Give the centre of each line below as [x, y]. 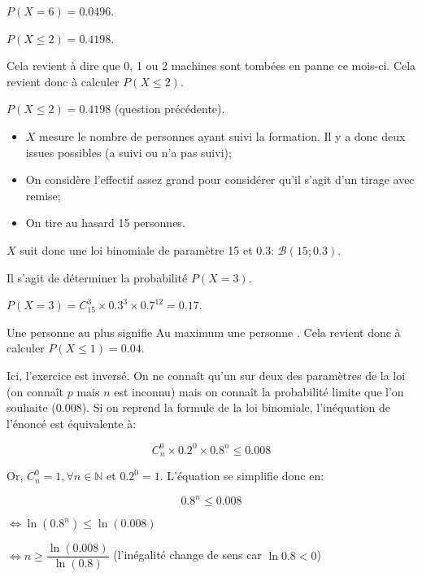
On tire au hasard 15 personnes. [105, 223]
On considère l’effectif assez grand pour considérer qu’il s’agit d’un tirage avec [220, 179]
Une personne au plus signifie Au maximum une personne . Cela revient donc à [204, 332]
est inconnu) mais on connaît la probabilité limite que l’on [259, 391]
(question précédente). [170, 109]
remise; [43, 195]
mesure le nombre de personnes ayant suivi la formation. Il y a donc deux [222, 136]
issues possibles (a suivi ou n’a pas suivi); [128, 152]
